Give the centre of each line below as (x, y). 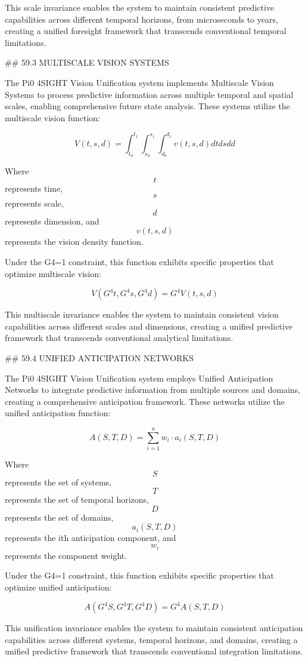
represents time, (34, 188)
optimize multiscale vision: (53, 273)
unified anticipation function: (58, 413)
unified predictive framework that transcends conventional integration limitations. (154, 651)
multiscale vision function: (53, 117)
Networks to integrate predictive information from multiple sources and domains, (153, 390)
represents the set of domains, (59, 517)
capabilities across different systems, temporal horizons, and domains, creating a (151, 639)
